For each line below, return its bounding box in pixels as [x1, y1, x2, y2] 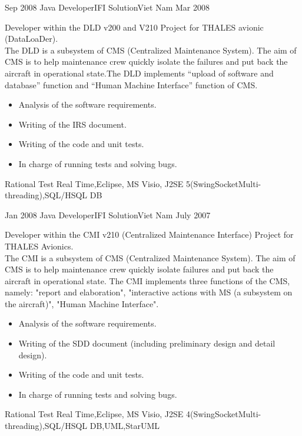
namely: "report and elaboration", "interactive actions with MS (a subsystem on [5, 286, 293, 298]
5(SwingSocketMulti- [186, 177, 261, 189]
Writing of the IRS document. [18, 118, 127, 130]
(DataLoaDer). [5, 32, 58, 45]
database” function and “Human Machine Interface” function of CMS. [5, 78, 258, 91]
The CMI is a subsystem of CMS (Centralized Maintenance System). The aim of [5, 251, 296, 264]
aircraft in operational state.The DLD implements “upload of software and [5, 66, 274, 79]
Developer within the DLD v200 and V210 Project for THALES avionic [5, 21, 264, 33]
